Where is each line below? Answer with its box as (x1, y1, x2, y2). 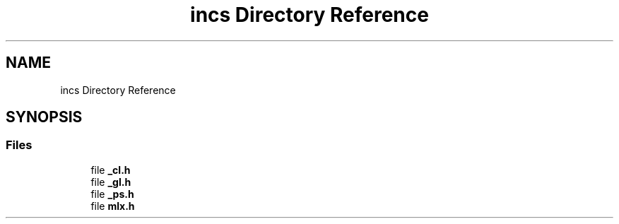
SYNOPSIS (6, 108, 83, 126)
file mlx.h (90, 199, 135, 212)
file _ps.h (90, 187, 134, 200)
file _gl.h (90, 175, 131, 188)
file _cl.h (90, 163, 131, 176)
